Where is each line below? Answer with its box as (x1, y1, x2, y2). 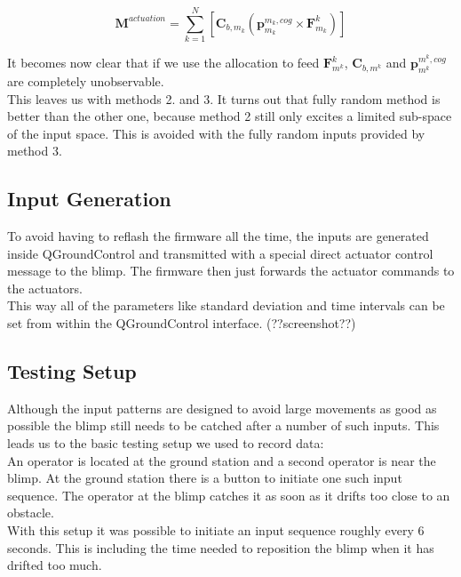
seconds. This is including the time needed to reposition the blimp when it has (7, 538, 434, 557)
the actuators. (7, 278, 83, 297)
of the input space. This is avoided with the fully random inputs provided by (7, 124, 425, 142)
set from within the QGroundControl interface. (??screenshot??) (7, 314, 356, 333)
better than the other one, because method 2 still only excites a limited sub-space (7, 107, 452, 125)
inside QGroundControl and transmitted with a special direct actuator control (7, 244, 433, 262)
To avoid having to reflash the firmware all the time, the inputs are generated (7, 227, 429, 245)
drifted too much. (7, 556, 102, 574)
